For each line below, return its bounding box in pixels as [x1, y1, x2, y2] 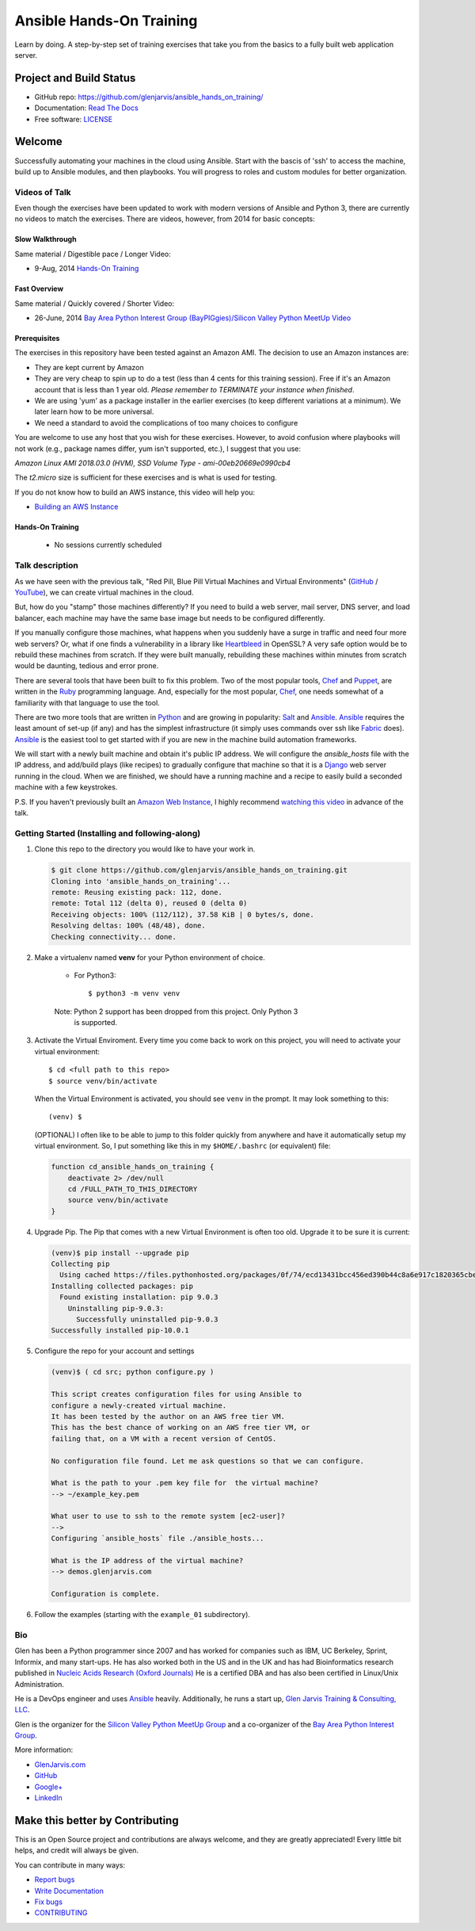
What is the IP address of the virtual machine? [51, 1556, 244, 1566]
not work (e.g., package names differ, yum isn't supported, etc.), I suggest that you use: [14, 444, 301, 453]
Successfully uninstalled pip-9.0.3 [76, 1315, 218, 1324]
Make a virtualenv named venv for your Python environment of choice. [34, 952, 265, 962]
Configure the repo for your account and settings [34, 1346, 195, 1356]
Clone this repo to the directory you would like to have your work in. [34, 844, 256, 854]
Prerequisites [14, 334, 60, 343]
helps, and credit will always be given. [14, 1845, 139, 1855]
